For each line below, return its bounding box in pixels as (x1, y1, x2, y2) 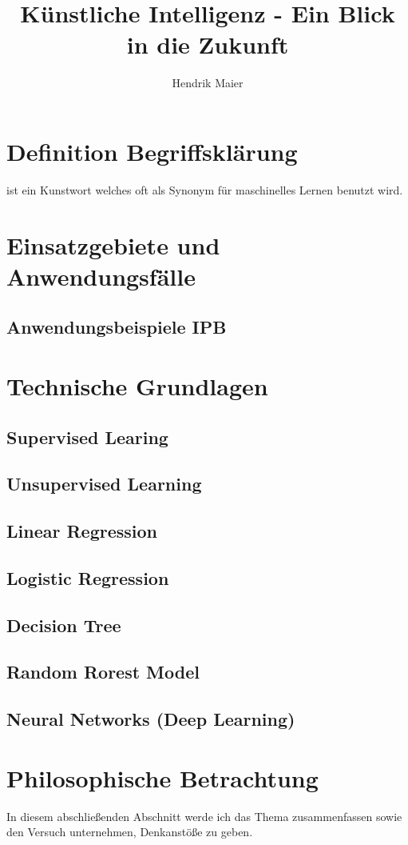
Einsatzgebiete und (6, 228, 220, 261)
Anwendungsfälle (6, 259, 196, 292)
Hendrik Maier (172, 74, 244, 91)
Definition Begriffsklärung (6, 134, 298, 167)
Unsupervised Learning (6, 471, 202, 496)
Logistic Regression (6, 565, 169, 590)
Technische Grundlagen (6, 369, 268, 402)
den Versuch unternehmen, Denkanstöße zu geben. (6, 823, 253, 840)
